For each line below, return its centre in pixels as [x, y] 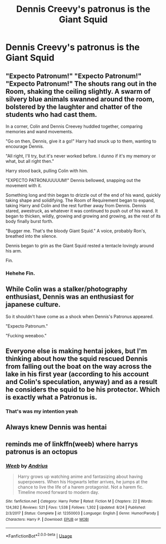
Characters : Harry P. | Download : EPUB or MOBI [47, 520]
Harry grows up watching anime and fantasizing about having [80, 476]
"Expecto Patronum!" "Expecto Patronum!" [74, 76]
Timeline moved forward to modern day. [58, 492]
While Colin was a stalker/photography [66, 289]
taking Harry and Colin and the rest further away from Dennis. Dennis [76, 205]
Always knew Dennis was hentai [56, 427]
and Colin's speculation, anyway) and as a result [82, 382]
